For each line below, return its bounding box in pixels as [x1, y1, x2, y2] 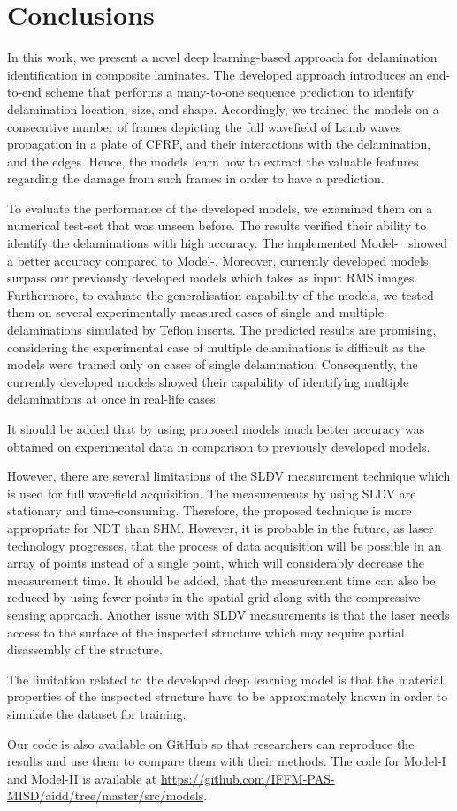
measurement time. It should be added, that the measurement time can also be [7, 570, 436, 589]
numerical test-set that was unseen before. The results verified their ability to [7, 216, 427, 235]
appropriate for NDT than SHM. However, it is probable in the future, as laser [7, 518, 434, 537]
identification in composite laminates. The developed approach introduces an [7, 65, 423, 83]
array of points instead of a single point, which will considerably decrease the [7, 553, 424, 572]
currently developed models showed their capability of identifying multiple [7, 372, 409, 390]
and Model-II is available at [7, 769, 157, 787]
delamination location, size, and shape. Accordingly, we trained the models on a [7, 99, 439, 118]
